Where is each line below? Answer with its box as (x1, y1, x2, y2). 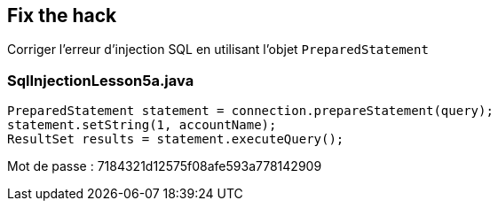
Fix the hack (7, 4, 117, 27)
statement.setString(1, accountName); (7, 118, 277, 133)
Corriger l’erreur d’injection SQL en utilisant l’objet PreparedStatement (7, 42, 429, 58)
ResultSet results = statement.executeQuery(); (7, 132, 344, 147)
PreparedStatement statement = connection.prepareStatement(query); (7, 104, 494, 119)
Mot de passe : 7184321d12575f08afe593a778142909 (7, 158, 322, 174)
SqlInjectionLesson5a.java (7, 71, 194, 89)
